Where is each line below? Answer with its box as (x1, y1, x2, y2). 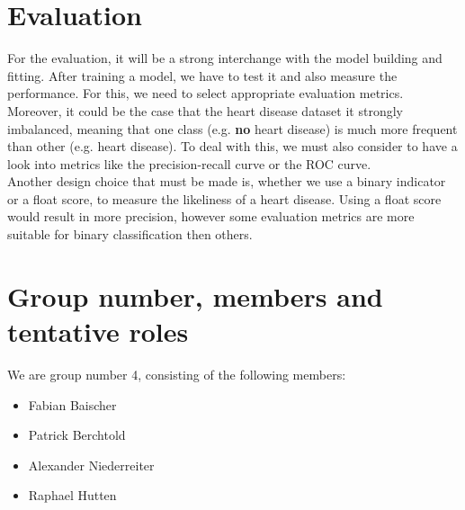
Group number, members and (7, 277, 383, 314)
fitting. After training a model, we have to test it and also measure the (7, 66, 398, 85)
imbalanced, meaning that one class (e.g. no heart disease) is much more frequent (7, 119, 458, 138)
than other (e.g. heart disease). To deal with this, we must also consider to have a (7, 137, 458, 156)
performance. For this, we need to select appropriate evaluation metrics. (7, 84, 404, 103)
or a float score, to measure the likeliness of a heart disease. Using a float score (7, 189, 442, 208)
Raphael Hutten (28, 486, 117, 505)
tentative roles (7, 313, 189, 350)
